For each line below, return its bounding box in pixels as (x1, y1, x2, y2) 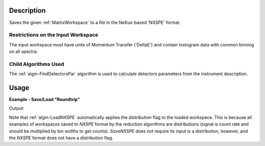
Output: (9, 105, 25, 111)
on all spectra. (9, 49, 38, 55)
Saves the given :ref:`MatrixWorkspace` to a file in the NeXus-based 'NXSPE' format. (9, 20, 181, 25)
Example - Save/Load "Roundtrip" (9, 97, 80, 103)
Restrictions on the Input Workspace (9, 32, 99, 39)
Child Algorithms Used (9, 61, 64, 67)
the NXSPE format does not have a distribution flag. (9, 135, 113, 141)
